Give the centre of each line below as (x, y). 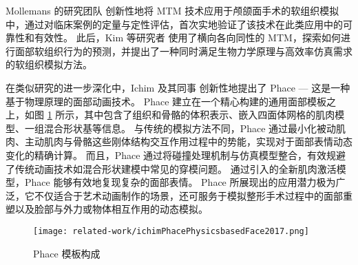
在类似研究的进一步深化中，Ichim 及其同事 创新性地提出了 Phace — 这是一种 (178, 87)
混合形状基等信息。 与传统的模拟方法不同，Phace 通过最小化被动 (190, 128)
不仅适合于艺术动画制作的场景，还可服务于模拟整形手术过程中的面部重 (193, 195)
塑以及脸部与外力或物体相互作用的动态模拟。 (107, 209)
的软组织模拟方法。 (49, 64)
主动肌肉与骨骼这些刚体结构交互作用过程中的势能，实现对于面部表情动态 (188, 141)
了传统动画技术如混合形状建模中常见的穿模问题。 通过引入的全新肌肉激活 (171, 168)
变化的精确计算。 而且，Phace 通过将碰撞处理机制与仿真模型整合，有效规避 (176, 155)
